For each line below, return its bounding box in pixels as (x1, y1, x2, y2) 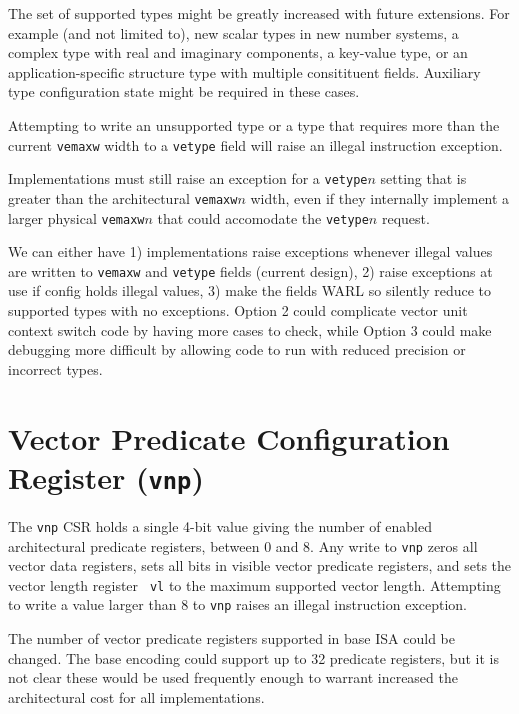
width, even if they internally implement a (250, 187, 510, 208)
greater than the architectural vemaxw (8, 187, 238, 208)
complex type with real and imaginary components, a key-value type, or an (8, 42, 468, 63)
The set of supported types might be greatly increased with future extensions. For (8, 3, 510, 23)
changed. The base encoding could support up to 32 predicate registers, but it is (8, 647, 499, 668)
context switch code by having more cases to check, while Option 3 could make (8, 319, 492, 340)
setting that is (380, 168, 467, 189)
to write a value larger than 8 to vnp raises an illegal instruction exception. (8, 594, 468, 615)
